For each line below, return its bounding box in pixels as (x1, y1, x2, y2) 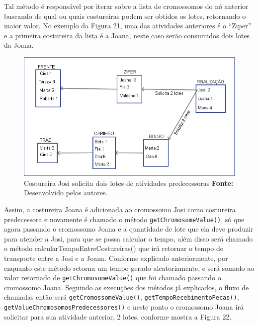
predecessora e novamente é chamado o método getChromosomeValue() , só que (4, 214, 245, 224)
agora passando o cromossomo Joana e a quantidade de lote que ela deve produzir (4, 224, 254, 234)
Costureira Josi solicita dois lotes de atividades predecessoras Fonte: (24, 177, 234, 188)
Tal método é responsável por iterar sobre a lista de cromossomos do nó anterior (4, 1, 249, 11)
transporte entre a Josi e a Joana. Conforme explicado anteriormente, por (4, 253, 228, 263)
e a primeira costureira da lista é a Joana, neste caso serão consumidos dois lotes (4, 30, 250, 40)
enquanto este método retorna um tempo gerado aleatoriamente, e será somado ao (4, 262, 255, 273)
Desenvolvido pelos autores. (24, 187, 108, 198)
